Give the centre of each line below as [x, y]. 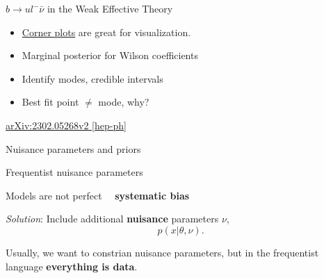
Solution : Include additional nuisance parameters [112, 219]
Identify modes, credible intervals [92, 78]
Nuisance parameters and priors [73, 148]
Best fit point [50, 102]
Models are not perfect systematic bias [98, 195]
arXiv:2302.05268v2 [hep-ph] [66, 125]
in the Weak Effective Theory [110, 8]
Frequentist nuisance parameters [74, 172]
